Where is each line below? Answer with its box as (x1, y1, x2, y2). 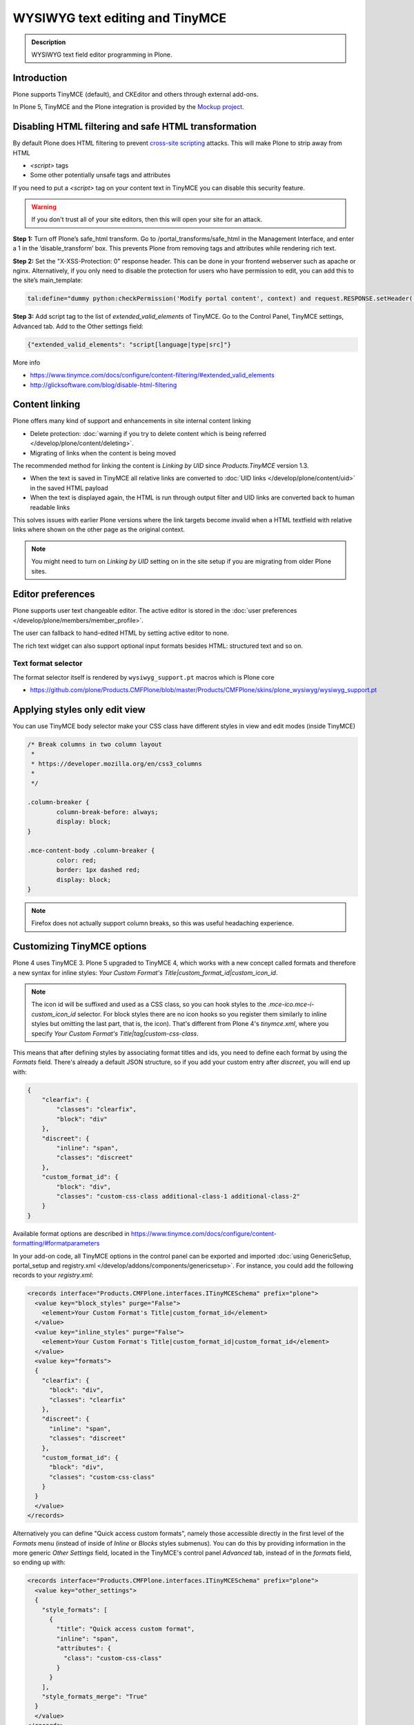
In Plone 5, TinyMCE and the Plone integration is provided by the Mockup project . (12, 103, 244, 111)
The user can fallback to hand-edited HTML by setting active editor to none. (12, 629, 229, 638)
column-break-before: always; (56, 808, 159, 816)
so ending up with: (12, 1558, 66, 1566)
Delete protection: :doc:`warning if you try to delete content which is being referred (30, 429, 267, 437)
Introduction (12, 72, 68, 83)
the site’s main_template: (12, 276, 83, 284)
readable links (30, 503, 70, 511)
